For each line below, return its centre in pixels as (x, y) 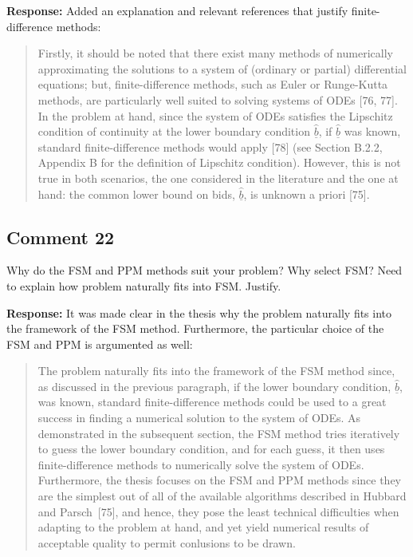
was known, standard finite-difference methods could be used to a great (212, 402)
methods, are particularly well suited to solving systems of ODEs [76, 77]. (218, 99)
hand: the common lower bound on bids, (136, 194)
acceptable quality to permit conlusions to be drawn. (167, 542)
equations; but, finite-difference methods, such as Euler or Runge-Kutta (213, 84)
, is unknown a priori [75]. (307, 194)
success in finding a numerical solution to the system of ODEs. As (199, 418)
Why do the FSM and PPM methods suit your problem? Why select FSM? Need (205, 270)
